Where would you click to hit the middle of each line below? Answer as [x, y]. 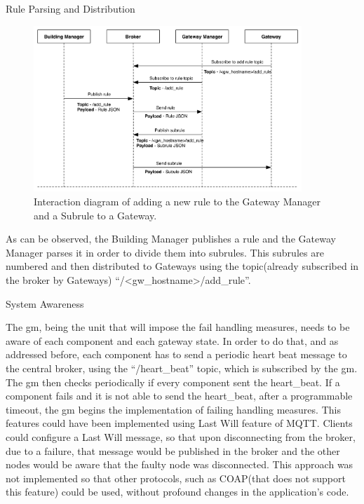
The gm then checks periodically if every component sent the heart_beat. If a [173, 382]
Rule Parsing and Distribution [70, 8]
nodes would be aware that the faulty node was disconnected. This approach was [180, 464]
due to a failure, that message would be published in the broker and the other [173, 450]
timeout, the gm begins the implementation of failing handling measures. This [173, 409]
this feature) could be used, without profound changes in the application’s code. [177, 492]
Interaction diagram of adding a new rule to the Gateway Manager [177, 202]
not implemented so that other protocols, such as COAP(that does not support [176, 478]
